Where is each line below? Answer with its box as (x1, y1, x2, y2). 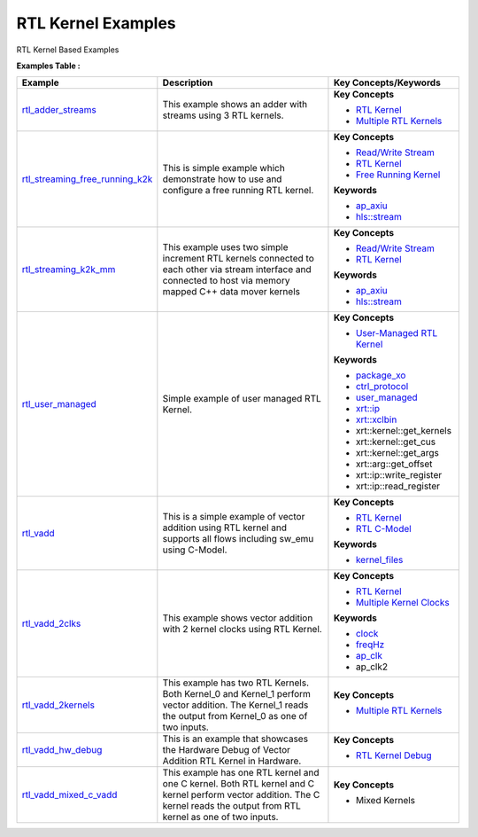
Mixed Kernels (355, 794, 416, 807)
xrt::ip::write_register (355, 469, 443, 481)
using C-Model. (162, 544, 227, 556)
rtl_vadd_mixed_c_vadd (21, 789, 118, 802)
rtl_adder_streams (21, 104, 97, 116)
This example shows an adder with (162, 98, 308, 111)
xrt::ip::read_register (355, 480, 440, 492)
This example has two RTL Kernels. (162, 677, 310, 689)
